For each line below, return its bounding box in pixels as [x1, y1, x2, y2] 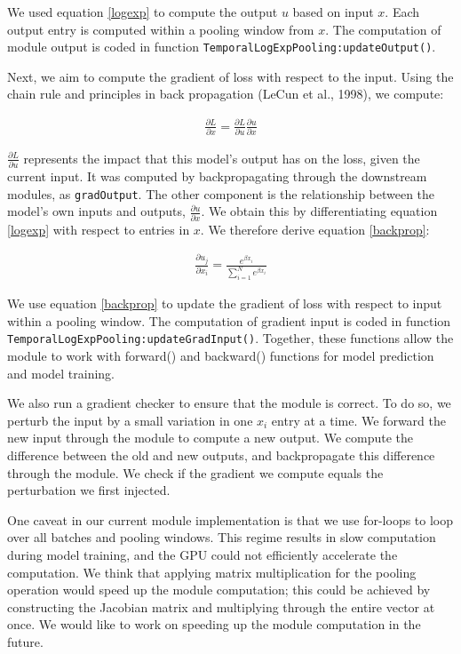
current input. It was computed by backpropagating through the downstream [7, 167, 427, 186]
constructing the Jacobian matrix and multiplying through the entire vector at [7, 597, 435, 616]
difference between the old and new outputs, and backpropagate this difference [7, 445, 435, 464]
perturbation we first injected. [7, 481, 171, 499]
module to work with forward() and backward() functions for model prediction [7, 347, 434, 365]
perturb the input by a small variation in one [7, 411, 253, 429]
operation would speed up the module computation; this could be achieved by [7, 580, 431, 599]
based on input [292, 3, 374, 20]
